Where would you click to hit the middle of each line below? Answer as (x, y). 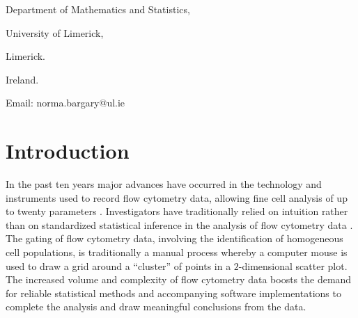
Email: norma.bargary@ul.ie (65, 103)
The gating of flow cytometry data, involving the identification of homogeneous (174, 238)
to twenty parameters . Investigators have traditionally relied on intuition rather (177, 211)
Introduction (68, 151)
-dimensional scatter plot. (293, 265)
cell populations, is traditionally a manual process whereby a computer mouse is (177, 252)
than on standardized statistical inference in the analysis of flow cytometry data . (179, 224)
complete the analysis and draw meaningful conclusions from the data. (156, 307)
